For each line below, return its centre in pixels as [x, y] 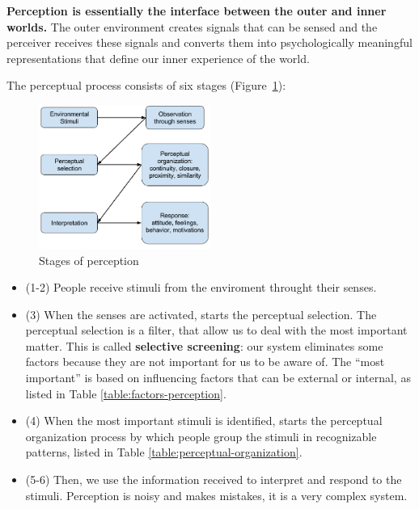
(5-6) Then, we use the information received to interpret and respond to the [214, 480]
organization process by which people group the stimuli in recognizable [201, 436]
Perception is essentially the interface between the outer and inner [197, 11]
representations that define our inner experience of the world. [158, 58]
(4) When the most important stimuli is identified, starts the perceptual [204, 421]
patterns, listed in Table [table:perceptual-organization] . [164, 452]
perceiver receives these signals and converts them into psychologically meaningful [209, 42]
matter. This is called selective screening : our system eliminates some [204, 345]
